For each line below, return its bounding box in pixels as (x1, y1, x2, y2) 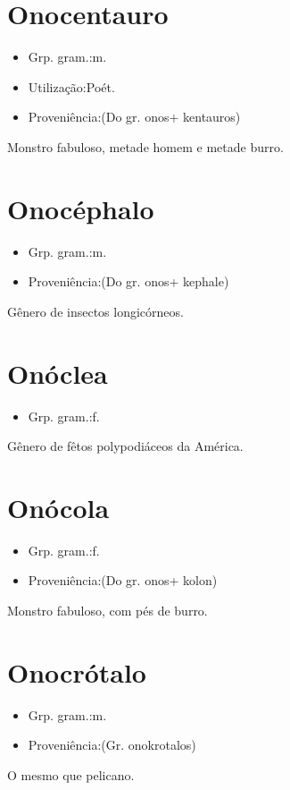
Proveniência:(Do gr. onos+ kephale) (28, 272, 229, 291)
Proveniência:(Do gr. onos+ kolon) (28, 571, 218, 590)
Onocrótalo (7, 653, 146, 690)
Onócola (7, 488, 110, 525)
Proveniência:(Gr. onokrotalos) (28, 735, 196, 754)
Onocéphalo (7, 190, 154, 226)
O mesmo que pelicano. (7, 765, 135, 784)
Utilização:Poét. (28, 77, 115, 96)
